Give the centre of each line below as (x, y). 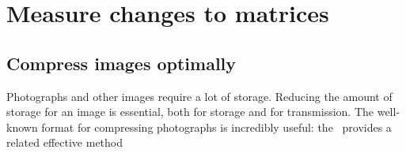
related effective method (65, 142)
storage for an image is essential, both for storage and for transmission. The (190, 112)
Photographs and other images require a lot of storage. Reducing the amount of (199, 96)
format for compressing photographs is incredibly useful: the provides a (216, 127)
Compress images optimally (121, 63)
